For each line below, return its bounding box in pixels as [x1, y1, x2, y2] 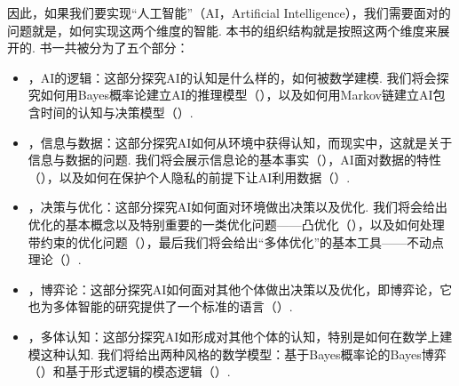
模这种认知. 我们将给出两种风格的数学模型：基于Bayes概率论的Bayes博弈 [28, 344, 447, 363]
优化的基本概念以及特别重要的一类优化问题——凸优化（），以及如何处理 [28, 214, 445, 233]
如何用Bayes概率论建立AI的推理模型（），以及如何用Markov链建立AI [40, 85, 433, 104]
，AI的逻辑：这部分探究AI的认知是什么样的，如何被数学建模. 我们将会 [28, 68, 437, 86]
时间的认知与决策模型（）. [40, 102, 194, 121]
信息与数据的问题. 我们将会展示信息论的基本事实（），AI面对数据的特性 [28, 150, 441, 169]
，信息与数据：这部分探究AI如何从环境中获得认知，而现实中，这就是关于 [28, 133, 453, 151]
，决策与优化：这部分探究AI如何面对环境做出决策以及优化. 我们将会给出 [28, 197, 447, 216]
